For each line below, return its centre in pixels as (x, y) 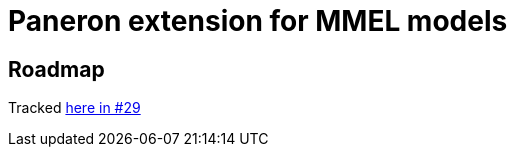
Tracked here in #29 (74, 108)
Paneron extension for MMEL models (258, 21)
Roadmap (56, 69)
